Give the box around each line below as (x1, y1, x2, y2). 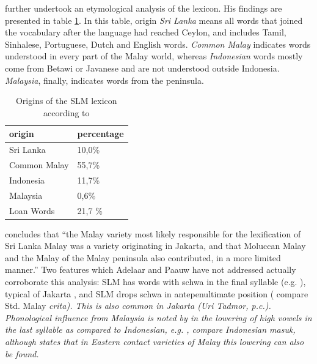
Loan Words (9, 204, 55, 217)
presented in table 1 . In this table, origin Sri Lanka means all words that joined (5, 13, 303, 26)
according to (43, 106, 90, 119)
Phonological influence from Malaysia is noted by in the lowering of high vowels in (5, 311, 312, 324)
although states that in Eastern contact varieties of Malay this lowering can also (5, 335, 304, 347)
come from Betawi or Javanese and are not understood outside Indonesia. (5, 61, 280, 74)
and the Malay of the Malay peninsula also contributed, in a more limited (5, 251, 281, 264)
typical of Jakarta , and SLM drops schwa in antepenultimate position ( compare (5, 287, 308, 300)
